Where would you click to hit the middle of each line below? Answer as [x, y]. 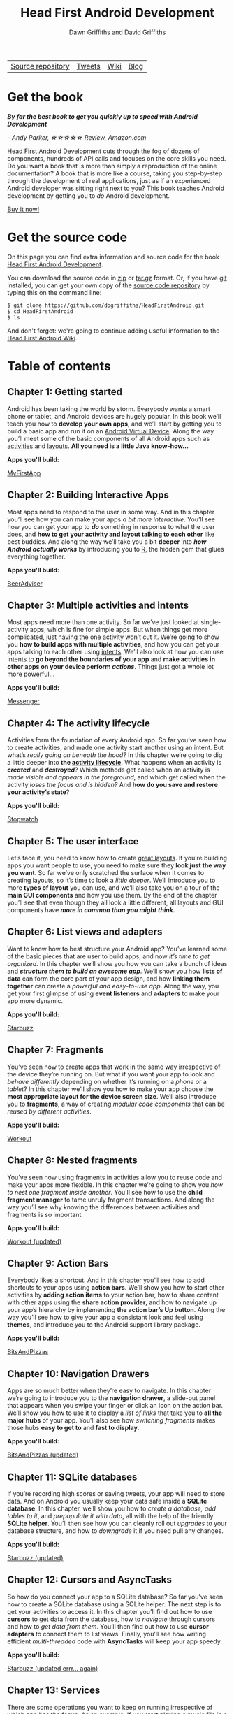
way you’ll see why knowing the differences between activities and [104, 1207]
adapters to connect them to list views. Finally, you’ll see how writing [107, 1634]
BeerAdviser [25, 583]
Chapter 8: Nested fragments [72, 1161]
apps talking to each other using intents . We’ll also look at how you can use [115, 652]
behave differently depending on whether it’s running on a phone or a [107, 1081]
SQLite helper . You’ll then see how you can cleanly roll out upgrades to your [117, 1523]
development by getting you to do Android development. [88, 195]
